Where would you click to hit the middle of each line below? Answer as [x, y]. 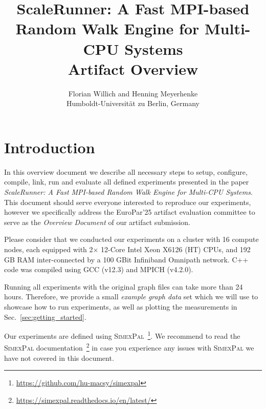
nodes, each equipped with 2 [49, 249]
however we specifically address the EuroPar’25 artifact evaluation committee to [130, 212]
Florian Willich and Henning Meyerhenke [133, 93]
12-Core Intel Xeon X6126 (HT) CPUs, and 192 [176, 249]
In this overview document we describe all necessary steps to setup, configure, [126, 171]
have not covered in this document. [59, 357]
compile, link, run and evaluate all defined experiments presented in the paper [127, 182]
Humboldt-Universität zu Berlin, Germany [133, 103]
